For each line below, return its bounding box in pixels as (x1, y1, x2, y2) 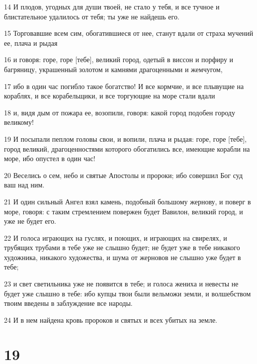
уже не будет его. (4, 216, 56, 226)
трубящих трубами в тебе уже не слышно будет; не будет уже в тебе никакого (4, 242, 240, 253)
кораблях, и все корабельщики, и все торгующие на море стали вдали (4, 91, 215, 101)
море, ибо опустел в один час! (4, 153, 95, 164)
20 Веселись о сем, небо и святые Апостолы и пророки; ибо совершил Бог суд (4, 170, 243, 180)
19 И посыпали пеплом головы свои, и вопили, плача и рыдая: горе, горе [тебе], (4, 133, 247, 144)
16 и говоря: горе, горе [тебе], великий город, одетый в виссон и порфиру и (4, 54, 234, 65)
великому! (4, 117, 34, 127)
